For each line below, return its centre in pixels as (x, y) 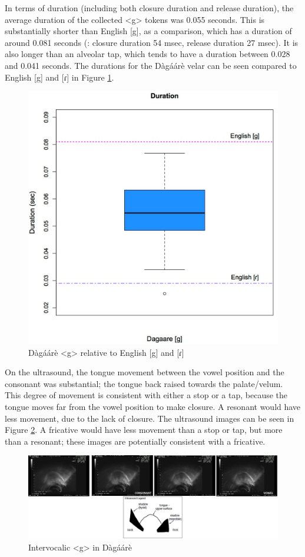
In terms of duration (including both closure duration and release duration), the (149, 8)
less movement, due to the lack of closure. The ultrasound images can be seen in (150, 418)
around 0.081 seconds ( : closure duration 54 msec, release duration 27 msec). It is (152, 42)
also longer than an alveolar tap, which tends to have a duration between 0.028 (147, 54)
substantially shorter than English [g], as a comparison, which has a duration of (148, 31)
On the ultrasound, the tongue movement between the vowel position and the (145, 372)
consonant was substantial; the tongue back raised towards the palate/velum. (144, 383)
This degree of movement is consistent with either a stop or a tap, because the (146, 395)
